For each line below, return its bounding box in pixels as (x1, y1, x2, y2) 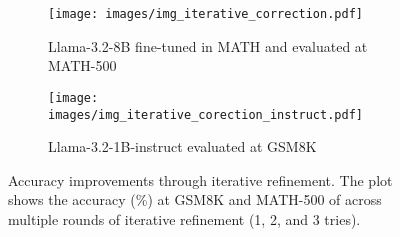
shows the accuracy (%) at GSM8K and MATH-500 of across (8, 189, 382, 210)
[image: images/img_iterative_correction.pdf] (48, 7, 363, 21)
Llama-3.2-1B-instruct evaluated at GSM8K (48, 136, 317, 157)
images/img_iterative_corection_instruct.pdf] (48, 107, 363, 122)
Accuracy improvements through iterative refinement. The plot (8, 169, 393, 190)
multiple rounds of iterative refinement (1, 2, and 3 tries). (8, 208, 361, 229)
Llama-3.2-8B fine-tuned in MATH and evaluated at (48, 35, 368, 56)
